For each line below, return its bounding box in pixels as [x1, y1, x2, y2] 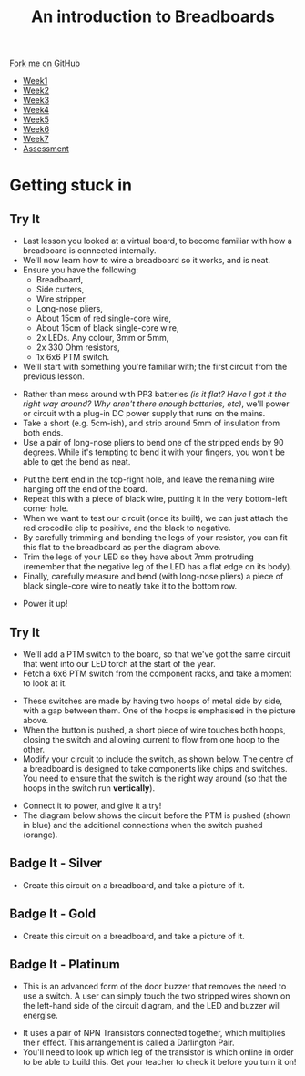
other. [22, 744, 46, 754]
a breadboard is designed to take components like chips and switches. [22, 763, 289, 774]
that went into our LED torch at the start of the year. [22, 659, 216, 669]
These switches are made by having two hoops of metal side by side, [22, 695, 283, 706]
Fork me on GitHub [9, 57, 80, 69]
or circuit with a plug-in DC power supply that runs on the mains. [22, 408, 266, 419]
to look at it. [22, 678, 67, 689]
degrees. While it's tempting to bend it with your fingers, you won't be [22, 446, 285, 457]
